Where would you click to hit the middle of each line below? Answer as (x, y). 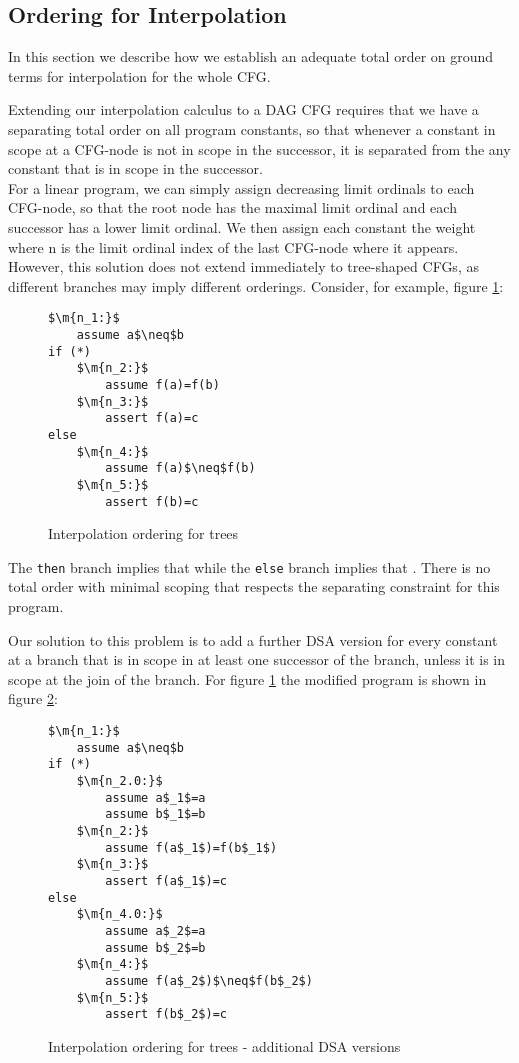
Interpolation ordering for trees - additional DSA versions (224, 1045)
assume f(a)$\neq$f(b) (180, 468)
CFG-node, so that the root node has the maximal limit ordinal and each (232, 207)
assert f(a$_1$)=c (166, 880)
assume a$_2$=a (155, 930)
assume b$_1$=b (155, 814)
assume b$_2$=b (155, 947)
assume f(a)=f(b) (162, 384)
